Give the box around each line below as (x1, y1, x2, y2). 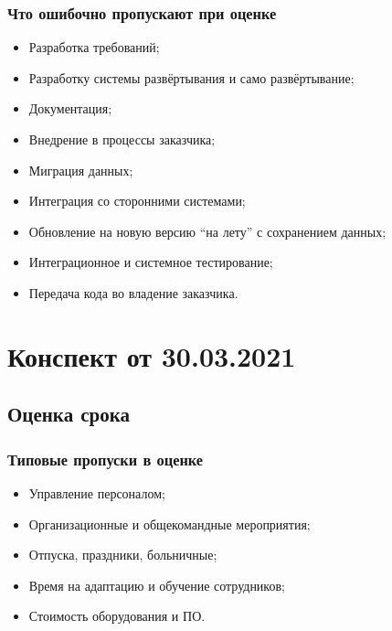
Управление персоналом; (28, 483, 165, 502)
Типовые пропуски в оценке (7, 447, 204, 470)
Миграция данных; (28, 160, 133, 179)
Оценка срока (7, 400, 130, 428)
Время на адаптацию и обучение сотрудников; (28, 575, 285, 594)
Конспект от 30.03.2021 (7, 337, 296, 374)
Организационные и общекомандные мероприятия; (28, 514, 311, 533)
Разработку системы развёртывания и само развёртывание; (28, 68, 355, 87)
